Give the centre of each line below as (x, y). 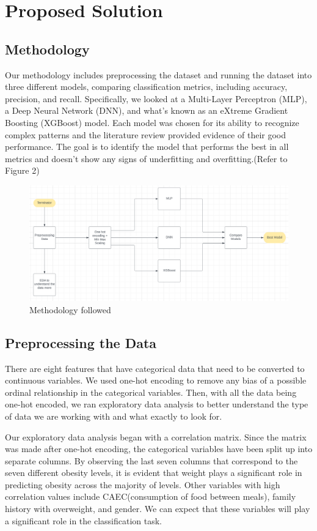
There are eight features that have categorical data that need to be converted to (155, 368)
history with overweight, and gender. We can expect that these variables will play (158, 509)
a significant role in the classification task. (84, 520)
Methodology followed (70, 309)
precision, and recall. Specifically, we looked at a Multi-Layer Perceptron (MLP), (156, 98)
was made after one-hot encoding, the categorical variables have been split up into (159, 449)
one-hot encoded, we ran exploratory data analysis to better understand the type (157, 404)
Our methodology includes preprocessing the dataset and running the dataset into (158, 74)
